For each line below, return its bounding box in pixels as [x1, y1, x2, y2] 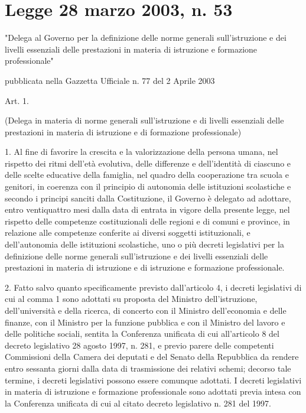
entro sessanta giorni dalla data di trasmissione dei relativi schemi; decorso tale [5, 362, 291, 374]
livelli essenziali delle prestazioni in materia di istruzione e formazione [5, 43, 258, 55]
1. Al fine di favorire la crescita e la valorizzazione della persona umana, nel [5, 145, 278, 158]
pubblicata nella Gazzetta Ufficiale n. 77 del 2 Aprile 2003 [5, 74, 215, 86]
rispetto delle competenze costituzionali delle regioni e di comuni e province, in [5, 214, 290, 227]
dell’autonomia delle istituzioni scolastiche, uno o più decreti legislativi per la [5, 238, 284, 251]
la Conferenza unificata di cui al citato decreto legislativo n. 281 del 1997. [5, 396, 271, 409]
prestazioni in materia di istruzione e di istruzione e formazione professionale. [5, 261, 285, 274]
